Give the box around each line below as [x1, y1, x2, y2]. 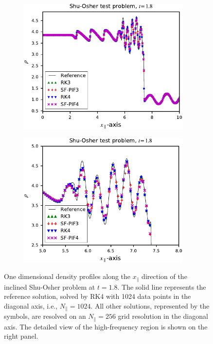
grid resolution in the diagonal [118, 311, 208, 321]
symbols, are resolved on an [4, 311, 86, 321]
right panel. [4, 331, 38, 341]
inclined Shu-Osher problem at [4, 281, 95, 292]
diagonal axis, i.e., [4, 300, 58, 311]
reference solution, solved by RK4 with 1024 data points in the [4, 291, 191, 301]
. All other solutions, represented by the [90, 300, 210, 311]
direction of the [142, 271, 187, 281]
